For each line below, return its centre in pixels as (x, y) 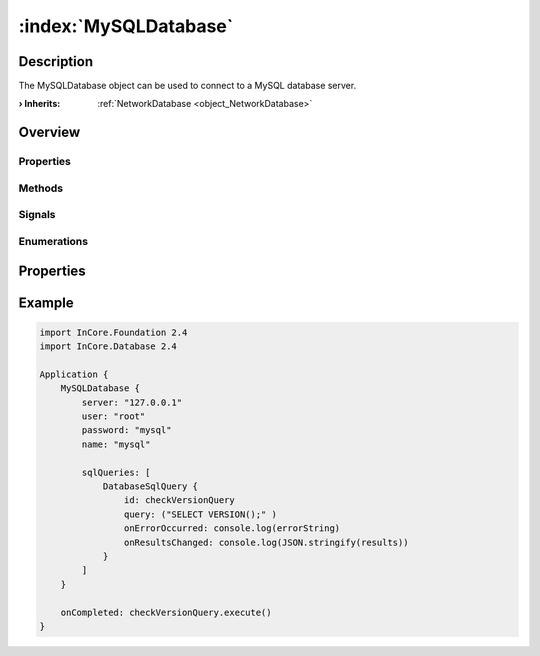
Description (56, 61)
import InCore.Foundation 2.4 (113, 332)
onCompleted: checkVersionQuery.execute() (166, 612)
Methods (41, 188)
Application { (74, 374)
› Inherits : (39, 104)
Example (46, 302)
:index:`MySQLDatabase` (126, 26)
